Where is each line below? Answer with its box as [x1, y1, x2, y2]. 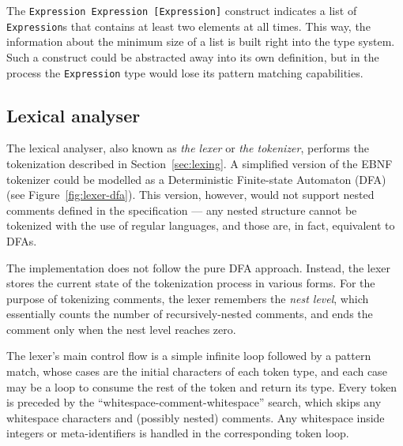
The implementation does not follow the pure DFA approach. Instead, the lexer [6, 259, 390, 275]
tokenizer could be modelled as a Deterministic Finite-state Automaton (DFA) [6, 171, 386, 187]
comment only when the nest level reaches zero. [6, 320, 236, 337]
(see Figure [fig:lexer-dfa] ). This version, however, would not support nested [6, 186, 375, 203]
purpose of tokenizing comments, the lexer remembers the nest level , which [6, 290, 369, 306]
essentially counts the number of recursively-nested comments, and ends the [6, 305, 373, 322]
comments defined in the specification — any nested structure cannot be [6, 201, 357, 218]
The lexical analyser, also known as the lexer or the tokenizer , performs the [6, 140, 369, 156]
